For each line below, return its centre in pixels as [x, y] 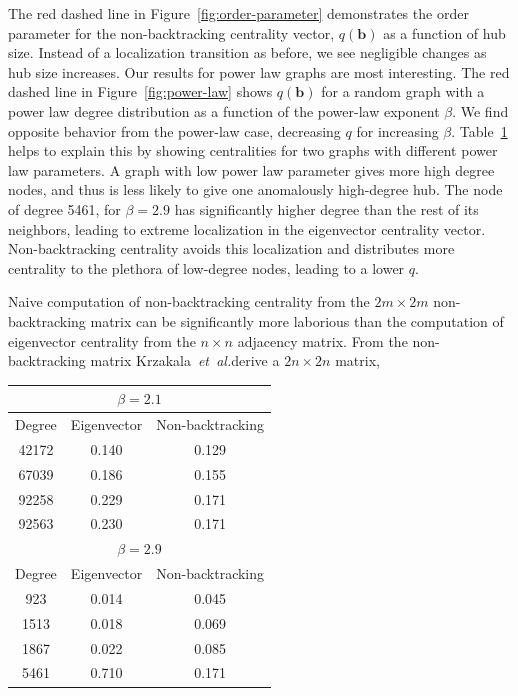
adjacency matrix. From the [322, 340]
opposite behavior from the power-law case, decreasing [174, 130]
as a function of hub [444, 32]
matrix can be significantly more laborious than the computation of [297, 320]
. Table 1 [479, 130]
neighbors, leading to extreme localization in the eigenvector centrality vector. [247, 228]
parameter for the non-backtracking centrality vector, [171, 32]
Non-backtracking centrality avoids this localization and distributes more [231, 248]
